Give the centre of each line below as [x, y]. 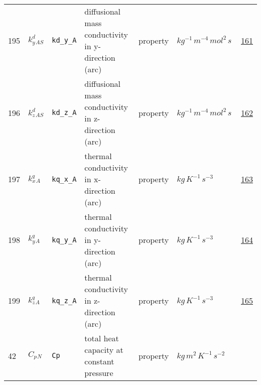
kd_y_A [64, 40]
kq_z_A [64, 300]
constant [99, 361]
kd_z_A [64, 112]
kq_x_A [64, 179]
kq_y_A [64, 240]
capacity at [104, 350]
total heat [102, 338]
